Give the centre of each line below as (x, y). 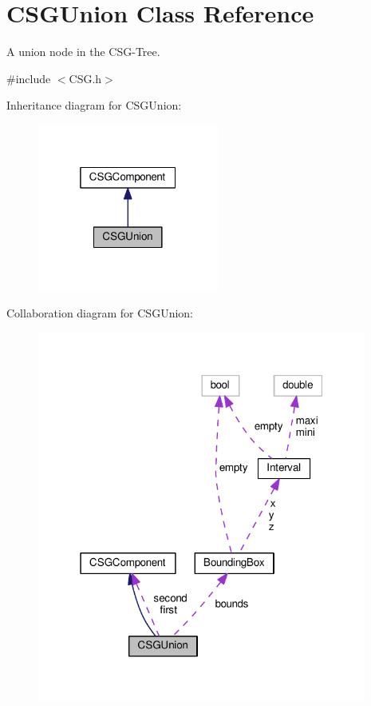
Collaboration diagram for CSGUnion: (100, 312)
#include (29, 78)
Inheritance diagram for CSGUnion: (94, 105)
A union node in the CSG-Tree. (83, 52)
